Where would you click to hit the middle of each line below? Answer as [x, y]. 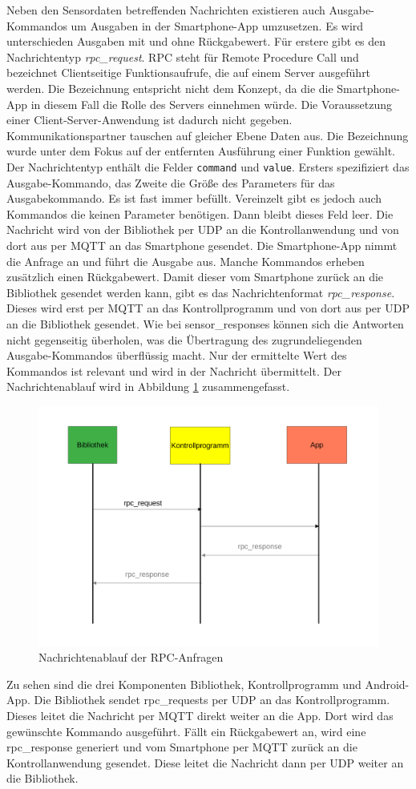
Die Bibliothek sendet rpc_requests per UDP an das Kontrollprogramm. [212, 700]
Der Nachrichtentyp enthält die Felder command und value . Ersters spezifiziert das [208, 166]
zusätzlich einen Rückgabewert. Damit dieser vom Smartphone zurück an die [195, 277]
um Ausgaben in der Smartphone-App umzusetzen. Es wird [217, 25]
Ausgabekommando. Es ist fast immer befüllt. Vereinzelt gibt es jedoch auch [194, 198]
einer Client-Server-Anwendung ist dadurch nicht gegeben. [149, 120]
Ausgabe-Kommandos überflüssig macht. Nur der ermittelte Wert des [177, 355]
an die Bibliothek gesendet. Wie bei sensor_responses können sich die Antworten [205, 323]
